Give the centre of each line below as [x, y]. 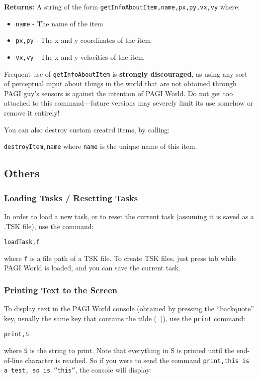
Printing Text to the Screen [61, 290]
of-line [13, 360]
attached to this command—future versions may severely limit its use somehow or [129, 103]
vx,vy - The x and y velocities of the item [80, 57]
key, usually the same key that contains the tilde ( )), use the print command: [125, 318]
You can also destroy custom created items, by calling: [87, 129]
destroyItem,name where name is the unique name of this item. [101, 146]
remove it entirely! [32, 113]
